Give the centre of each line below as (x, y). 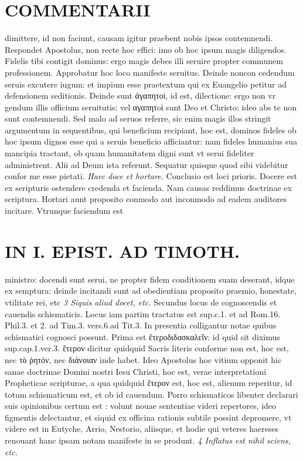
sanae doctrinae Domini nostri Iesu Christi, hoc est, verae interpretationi (136, 371)
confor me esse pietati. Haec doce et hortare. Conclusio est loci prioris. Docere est (151, 176)
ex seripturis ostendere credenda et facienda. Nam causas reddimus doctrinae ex (148, 187)
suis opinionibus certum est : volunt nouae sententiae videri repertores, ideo (141, 406)
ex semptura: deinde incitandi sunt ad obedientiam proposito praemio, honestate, (151, 291)
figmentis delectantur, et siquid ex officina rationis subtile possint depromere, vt (148, 417)
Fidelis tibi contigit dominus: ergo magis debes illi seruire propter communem (144, 61)
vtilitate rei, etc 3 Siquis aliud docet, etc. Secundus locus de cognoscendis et (141, 302)
